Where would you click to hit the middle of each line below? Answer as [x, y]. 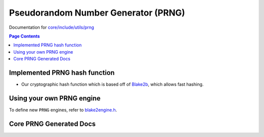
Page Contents [24, 36]
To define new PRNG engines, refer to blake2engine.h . [63, 110]
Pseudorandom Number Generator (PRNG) [97, 13]
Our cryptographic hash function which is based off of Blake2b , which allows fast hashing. [112, 84]
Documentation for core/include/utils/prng [52, 27]
